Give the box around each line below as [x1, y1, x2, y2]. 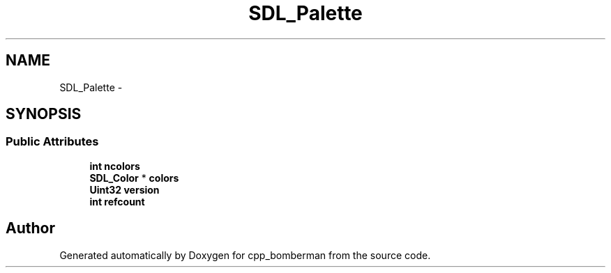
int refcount [89, 195, 145, 208]
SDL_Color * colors [89, 171, 179, 184]
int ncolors [89, 159, 140, 172]
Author [6, 219, 55, 237]
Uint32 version [89, 183, 160, 196]
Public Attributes [6, 134, 99, 149]
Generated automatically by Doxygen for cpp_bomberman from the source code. [59, 249, 431, 261]
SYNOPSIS [6, 105, 82, 123]
